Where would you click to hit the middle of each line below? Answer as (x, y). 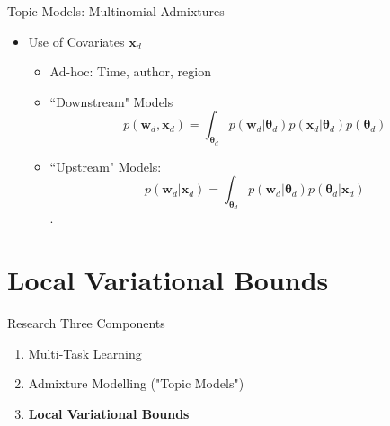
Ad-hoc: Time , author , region (130, 71)
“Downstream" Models (111, 101)
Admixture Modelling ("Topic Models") (136, 383)
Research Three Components (86, 323)
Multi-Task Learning (85, 353)
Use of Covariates (76, 41)
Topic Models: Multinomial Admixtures (116, 11)
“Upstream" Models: (106, 166)
